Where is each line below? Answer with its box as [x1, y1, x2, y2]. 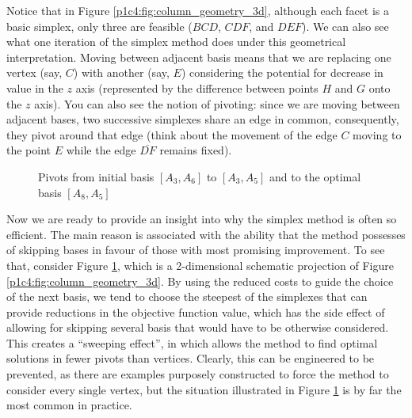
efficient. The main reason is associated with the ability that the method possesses [6, 226, 406, 242]
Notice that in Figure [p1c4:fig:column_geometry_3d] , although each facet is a [6, 2, 389, 18]
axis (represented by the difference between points [75, 79, 319, 96]
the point [6, 142, 51, 158]
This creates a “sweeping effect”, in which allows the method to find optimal [6, 334, 378, 351]
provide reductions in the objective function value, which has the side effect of [6, 303, 385, 320]
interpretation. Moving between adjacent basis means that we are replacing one [6, 48, 391, 65]
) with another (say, [73, 64, 170, 81]
